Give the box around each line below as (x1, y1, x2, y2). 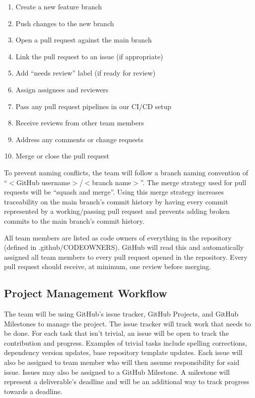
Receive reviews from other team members (15, 118, 144, 128)
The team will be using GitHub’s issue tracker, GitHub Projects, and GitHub (4, 309, 239, 319)
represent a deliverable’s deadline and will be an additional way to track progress (4, 376, 250, 387)
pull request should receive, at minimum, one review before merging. (4, 261, 212, 272)
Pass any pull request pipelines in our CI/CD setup (15, 101, 171, 111)
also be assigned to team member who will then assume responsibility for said (4, 357, 240, 367)
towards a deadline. (4, 386, 63, 396)
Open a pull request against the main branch (15, 35, 152, 45)
